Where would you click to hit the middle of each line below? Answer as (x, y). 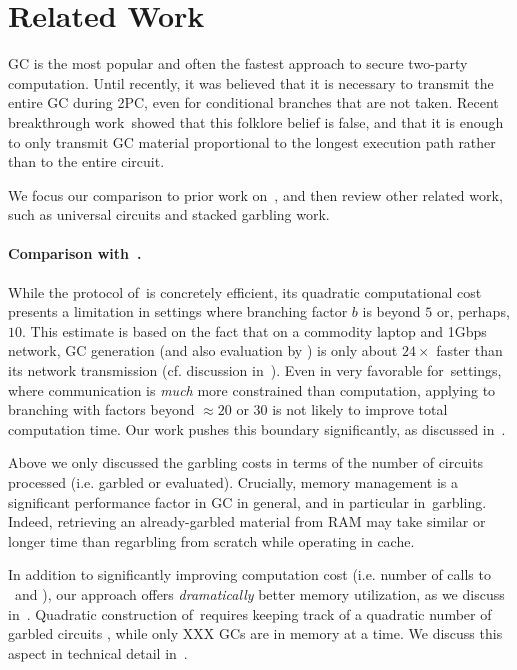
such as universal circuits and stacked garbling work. (169, 214)
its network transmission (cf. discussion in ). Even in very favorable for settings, (255, 370)
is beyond (391, 311)
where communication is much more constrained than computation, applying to (252, 389)
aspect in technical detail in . (98, 652)
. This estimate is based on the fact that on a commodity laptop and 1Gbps (254, 330)
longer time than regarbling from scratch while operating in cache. (211, 540)
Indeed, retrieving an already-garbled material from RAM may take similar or (247, 521)
